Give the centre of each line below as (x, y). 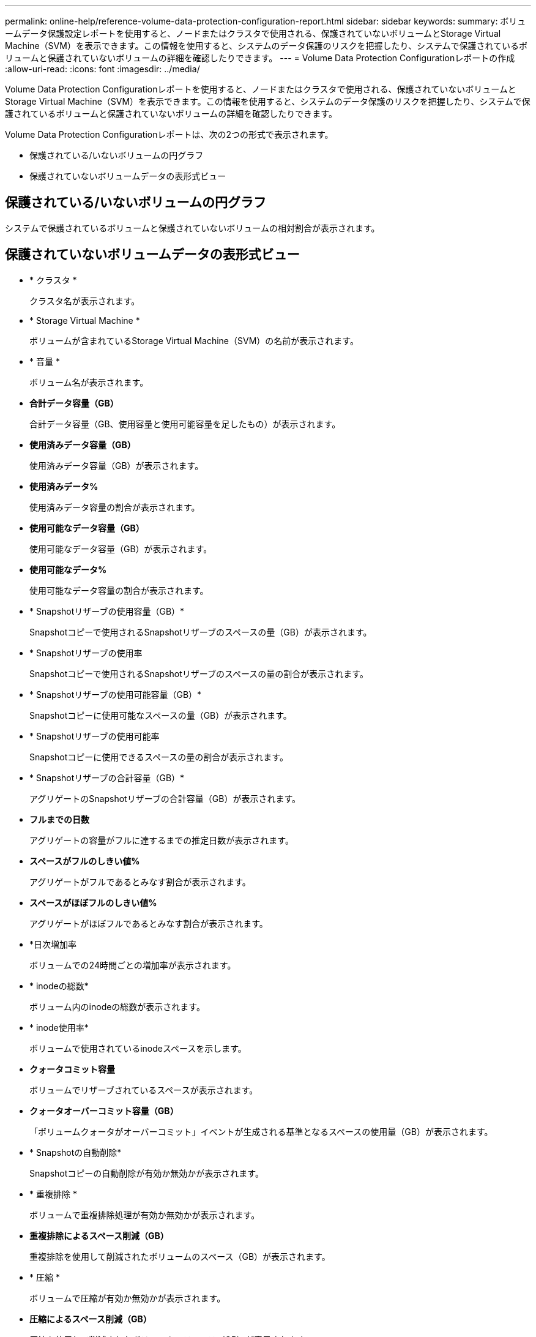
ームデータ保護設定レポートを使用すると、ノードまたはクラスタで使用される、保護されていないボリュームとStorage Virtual (253, 33)
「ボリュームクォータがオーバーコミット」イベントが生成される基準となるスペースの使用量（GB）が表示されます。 (261, 1131)
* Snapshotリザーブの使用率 (86, 653)
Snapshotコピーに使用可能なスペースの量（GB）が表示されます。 (161, 715)
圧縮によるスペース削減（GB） (91, 1319)
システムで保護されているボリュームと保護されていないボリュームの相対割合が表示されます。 (192, 228)
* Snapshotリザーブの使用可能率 (95, 736)
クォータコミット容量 (72, 1069)
